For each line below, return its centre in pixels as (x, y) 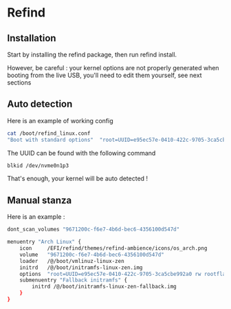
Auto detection (40, 104)
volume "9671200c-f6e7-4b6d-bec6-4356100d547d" (92, 255)
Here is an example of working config (60, 120)
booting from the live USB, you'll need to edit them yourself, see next (104, 75)
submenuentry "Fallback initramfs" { (74, 280)
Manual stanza (40, 200)
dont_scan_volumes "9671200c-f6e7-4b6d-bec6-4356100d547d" (93, 230)
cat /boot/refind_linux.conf (49, 133)
